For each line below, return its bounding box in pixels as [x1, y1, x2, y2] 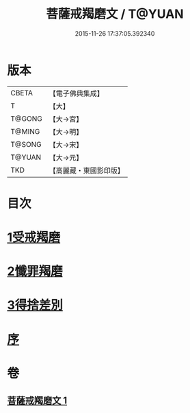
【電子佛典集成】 [49, 88, 104, 98]
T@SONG [10, 139, 42, 149]
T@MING [10, 126, 40, 136]
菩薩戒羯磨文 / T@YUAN [46, 6, 184, 22]
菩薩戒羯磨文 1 [7, 395, 68, 407]
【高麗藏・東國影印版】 [49, 165, 124, 175]
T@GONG [10, 114, 42, 123]
